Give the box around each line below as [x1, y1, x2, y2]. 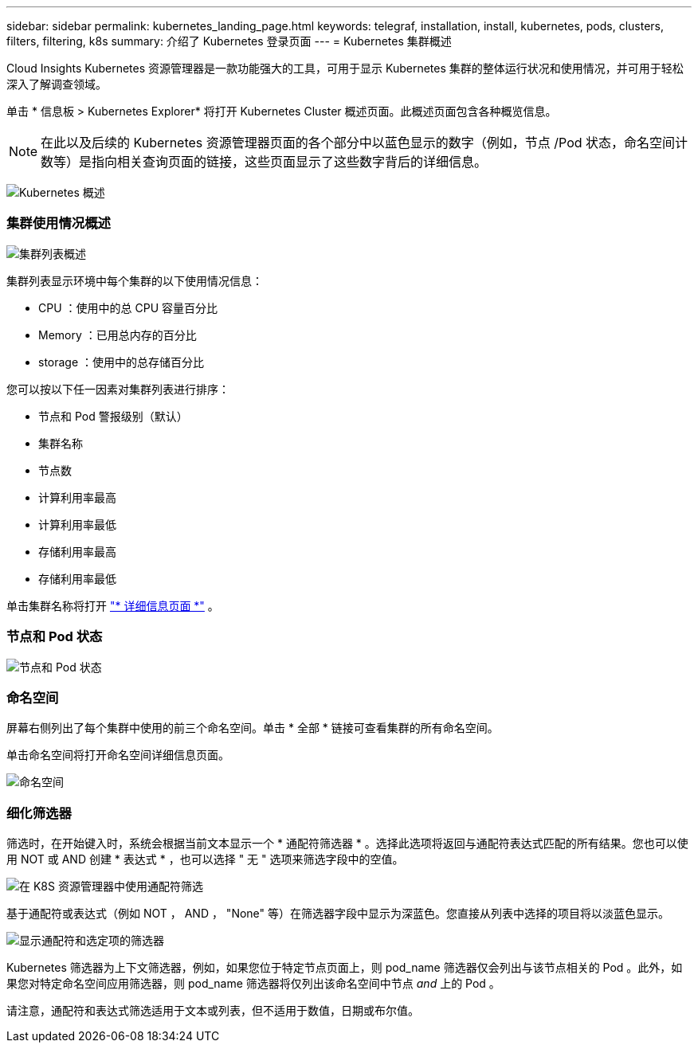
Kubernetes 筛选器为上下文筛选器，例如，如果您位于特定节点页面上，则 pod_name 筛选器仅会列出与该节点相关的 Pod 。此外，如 [6, 961, 683, 974]
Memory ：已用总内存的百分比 [38, 327, 197, 342]
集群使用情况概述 [6, 215, 111, 232]
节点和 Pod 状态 [6, 628, 103, 645]
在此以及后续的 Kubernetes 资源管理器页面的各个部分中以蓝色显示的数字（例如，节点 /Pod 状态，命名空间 [41, 135, 676, 151]
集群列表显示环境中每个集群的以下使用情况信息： [6, 273, 263, 288]
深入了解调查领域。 [6, 77, 107, 91]
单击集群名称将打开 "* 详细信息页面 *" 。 [6, 598, 219, 613]
